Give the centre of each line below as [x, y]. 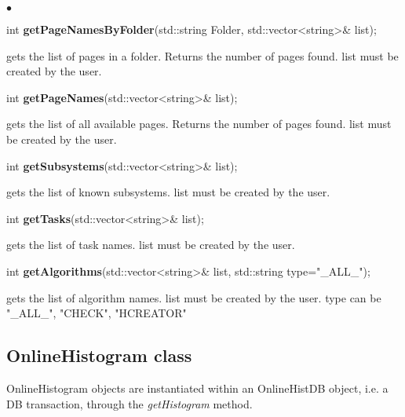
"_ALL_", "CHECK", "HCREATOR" [97, 313]
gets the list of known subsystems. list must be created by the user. [168, 192]
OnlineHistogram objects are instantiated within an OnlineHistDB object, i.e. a [197, 388]
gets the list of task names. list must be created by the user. [151, 245]
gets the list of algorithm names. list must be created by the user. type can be [194, 297]
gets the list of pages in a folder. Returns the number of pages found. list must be [202, 55]
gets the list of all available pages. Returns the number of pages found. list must [199, 124]
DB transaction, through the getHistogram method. [130, 403]
